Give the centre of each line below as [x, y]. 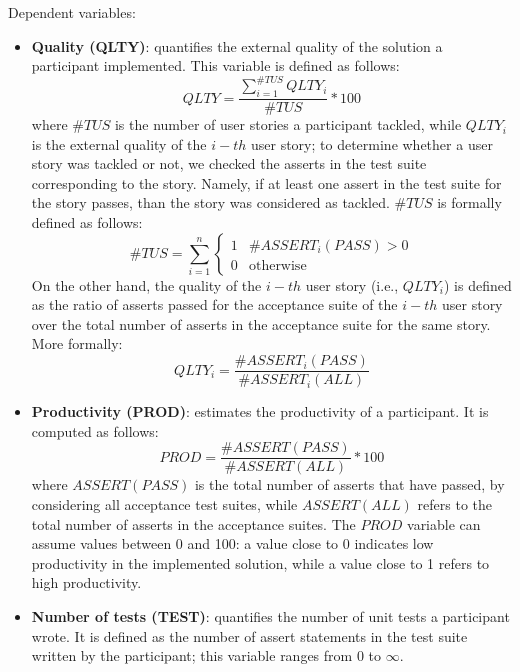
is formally [469, 202]
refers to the [455, 503]
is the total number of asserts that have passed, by [349, 484]
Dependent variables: [72, 12]
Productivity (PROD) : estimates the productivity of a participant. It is [260, 411]
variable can [444, 523]
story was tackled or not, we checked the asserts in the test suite [229, 163]
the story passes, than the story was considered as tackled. [210, 202]
